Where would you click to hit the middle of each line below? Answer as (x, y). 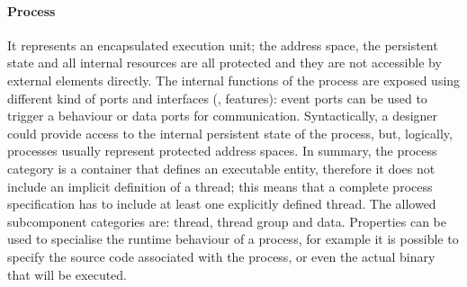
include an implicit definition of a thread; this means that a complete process (220, 186)
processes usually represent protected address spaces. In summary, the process (222, 151)
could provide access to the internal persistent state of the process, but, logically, (230, 133)
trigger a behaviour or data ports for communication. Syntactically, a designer (223, 116)
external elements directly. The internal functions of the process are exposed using (234, 80)
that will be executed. (67, 274)
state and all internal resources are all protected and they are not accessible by (225, 63)
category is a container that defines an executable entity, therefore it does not (221, 168)
